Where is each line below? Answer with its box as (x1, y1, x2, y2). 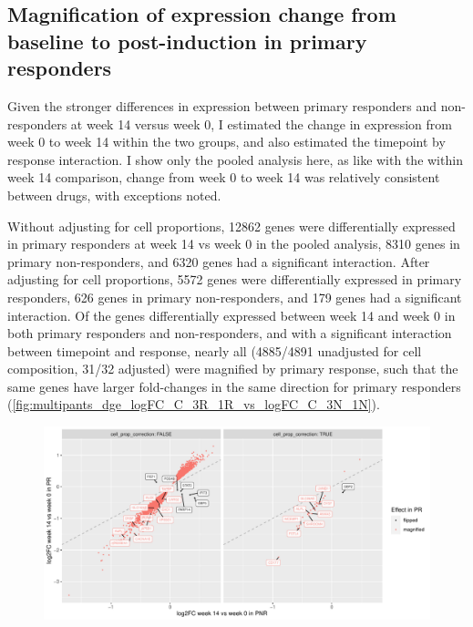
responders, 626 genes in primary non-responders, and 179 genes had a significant (7, 287, 462, 306)
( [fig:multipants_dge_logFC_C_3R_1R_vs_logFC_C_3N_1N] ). (7, 395, 380, 414)
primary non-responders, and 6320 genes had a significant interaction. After (7, 252, 430, 271)
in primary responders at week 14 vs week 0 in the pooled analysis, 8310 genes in (7, 234, 460, 253)
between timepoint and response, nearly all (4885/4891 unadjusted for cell (7, 341, 422, 360)
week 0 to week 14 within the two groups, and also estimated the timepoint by (7, 132, 446, 151)
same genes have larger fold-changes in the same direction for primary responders (7, 376, 461, 396)
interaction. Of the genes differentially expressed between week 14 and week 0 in (7, 305, 456, 324)
